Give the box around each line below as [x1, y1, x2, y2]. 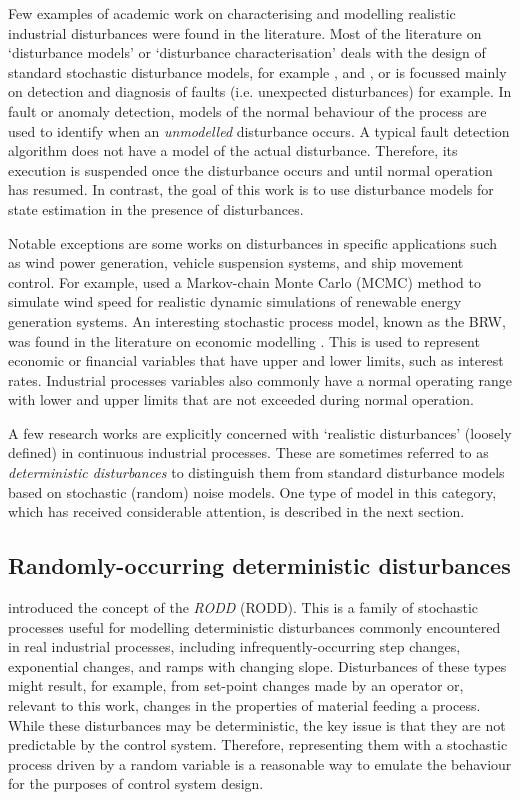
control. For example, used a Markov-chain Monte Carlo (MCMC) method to [8, 271, 481, 292]
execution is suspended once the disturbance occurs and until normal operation [8, 159, 493, 180]
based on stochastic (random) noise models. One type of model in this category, [8, 481, 497, 502]
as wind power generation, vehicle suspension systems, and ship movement [8, 252, 464, 273]
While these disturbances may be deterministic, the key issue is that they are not [8, 714, 506, 735]
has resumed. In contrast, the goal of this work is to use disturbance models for [8, 179, 494, 200]
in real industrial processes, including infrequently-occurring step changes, [8, 636, 461, 657]
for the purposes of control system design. [8, 773, 264, 794]
